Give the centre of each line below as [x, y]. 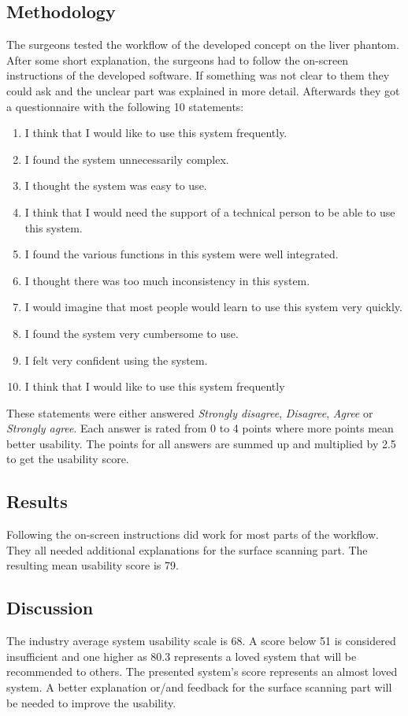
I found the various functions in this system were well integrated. [182, 254]
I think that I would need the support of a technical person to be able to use [210, 211]
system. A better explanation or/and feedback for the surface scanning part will [199, 687]
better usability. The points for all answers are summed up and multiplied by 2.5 [201, 443]
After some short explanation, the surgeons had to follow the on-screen [178, 59]
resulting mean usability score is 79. [93, 565]
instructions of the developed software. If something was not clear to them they [198, 75]
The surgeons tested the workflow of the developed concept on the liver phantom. [203, 45]
